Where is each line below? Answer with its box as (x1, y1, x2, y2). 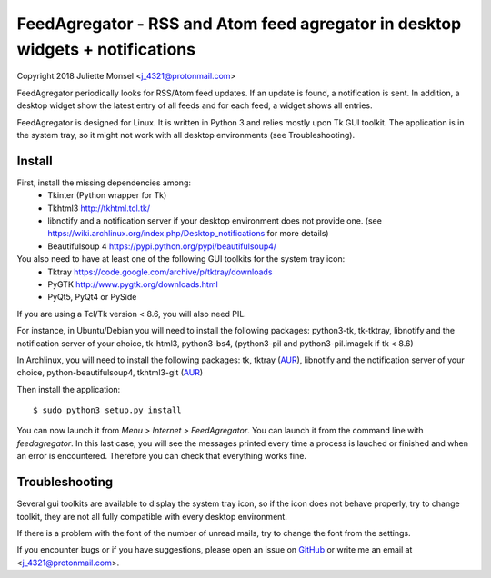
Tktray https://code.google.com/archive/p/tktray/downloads (47, 266, 273, 277)
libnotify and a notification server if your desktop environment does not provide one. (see (47, 214, 382, 226)
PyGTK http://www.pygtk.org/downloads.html (47, 278, 218, 290)
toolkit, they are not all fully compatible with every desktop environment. (16, 511, 288, 522)
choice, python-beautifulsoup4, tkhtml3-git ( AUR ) (16, 367, 204, 378)
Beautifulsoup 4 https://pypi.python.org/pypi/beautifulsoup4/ (47, 241, 277, 252)
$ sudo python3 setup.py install (33, 405, 182, 415)
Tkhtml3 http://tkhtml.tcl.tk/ (47, 203, 150, 214)
